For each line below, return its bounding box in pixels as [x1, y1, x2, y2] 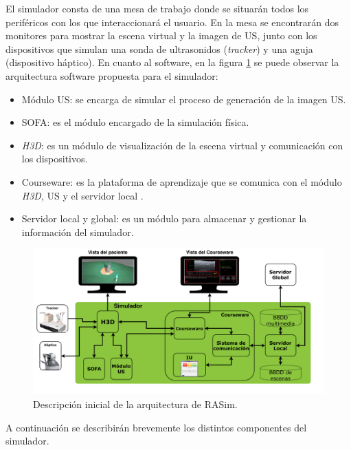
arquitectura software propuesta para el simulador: [5, 68, 218, 83]
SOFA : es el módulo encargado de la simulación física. [21, 115, 249, 129]
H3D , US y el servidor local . [21, 188, 144, 202]
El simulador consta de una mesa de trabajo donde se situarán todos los [5, 1, 309, 15]
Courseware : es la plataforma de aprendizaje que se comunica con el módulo [21, 174, 342, 189]
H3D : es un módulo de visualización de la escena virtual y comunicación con [21, 138, 343, 152]
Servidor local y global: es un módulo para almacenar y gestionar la [21, 211, 307, 226]
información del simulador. [21, 224, 134, 239]
